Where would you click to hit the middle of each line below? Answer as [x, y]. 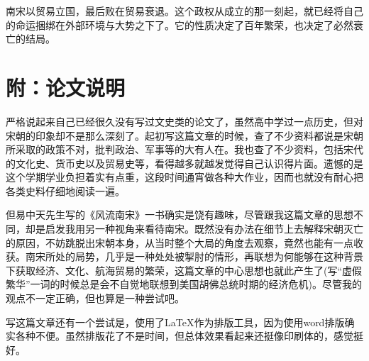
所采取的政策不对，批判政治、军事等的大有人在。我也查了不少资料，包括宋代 [184, 149]
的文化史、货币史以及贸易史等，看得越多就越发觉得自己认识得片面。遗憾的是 [184, 163]
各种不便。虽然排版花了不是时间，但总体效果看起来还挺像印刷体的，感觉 [184, 336]
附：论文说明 [66, 87]
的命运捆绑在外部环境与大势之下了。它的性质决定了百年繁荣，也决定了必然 [180, 24]
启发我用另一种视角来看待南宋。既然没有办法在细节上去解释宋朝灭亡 [204, 229]
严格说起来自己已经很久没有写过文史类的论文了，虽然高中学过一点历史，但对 [184, 121]
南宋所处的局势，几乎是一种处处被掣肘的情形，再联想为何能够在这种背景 [194, 256]
